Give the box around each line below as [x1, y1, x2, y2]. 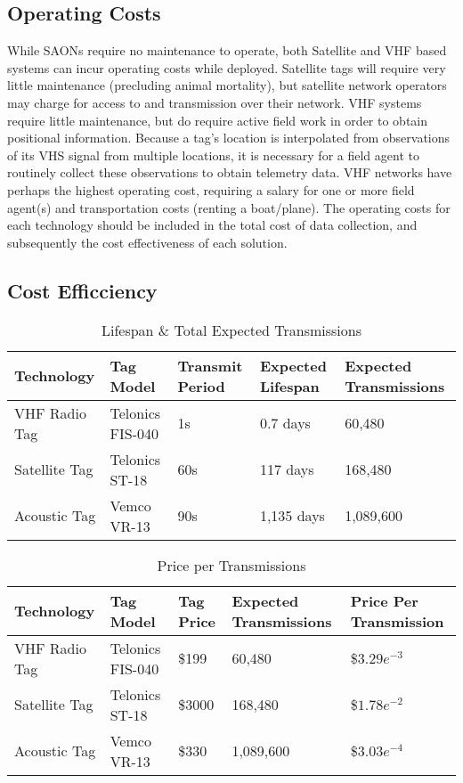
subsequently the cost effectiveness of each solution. [7, 232, 288, 251]
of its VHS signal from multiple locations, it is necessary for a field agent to [7, 145, 419, 164]
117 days [259, 459, 314, 480]
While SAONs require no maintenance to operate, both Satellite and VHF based [7, 41, 447, 60]
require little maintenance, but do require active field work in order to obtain [7, 110, 428, 129]
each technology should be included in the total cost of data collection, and [7, 216, 418, 234]
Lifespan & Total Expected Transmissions [101, 319, 362, 340]
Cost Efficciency [7, 276, 158, 304]
